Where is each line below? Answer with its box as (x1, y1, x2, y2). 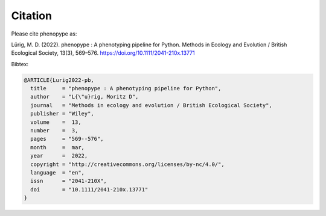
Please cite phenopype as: (11, 30, 77, 37)
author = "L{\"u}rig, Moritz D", (30, 93, 139, 100)
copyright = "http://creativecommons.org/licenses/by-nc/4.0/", (30, 161, 225, 168)
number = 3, (30, 127, 78, 134)
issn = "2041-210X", (30, 177, 107, 185)
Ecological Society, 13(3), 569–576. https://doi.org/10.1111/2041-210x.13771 (11, 49, 196, 57)
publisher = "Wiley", (30, 110, 95, 117)
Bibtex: (11, 60, 29, 67)
